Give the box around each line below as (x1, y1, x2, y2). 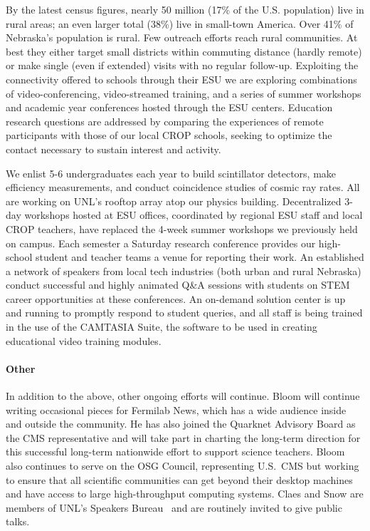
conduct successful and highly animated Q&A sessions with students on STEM (6, 277, 350, 292)
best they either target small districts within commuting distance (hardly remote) (6, 43, 362, 58)
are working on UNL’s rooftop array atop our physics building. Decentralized (6, 193, 342, 208)
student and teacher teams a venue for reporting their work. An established (36, 249, 364, 264)
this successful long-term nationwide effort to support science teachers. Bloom (6, 444, 345, 459)
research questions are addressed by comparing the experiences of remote (6, 113, 324, 128)
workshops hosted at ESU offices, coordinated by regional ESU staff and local (24, 207, 363, 222)
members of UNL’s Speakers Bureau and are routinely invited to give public (6, 500, 342, 515)
